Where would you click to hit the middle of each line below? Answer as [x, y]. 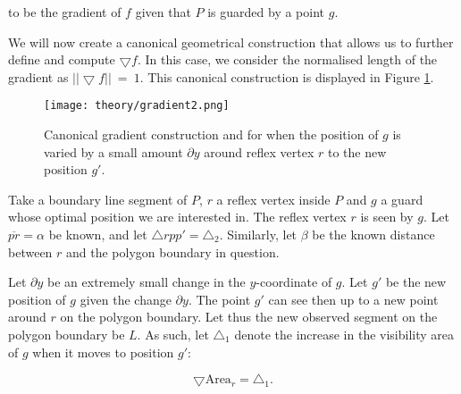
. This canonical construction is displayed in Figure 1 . [287, 76]
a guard [402, 199]
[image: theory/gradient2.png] [137, 106]
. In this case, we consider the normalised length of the [287, 59]
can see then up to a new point [353, 299]
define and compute [62, 59]
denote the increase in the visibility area [344, 334]
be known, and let [98, 234]
